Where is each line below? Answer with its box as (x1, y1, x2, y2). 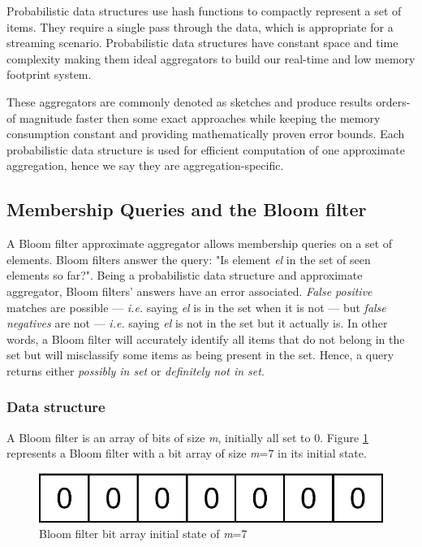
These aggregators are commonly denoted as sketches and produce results (6, 93, 372, 110)
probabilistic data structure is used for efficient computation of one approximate (6, 141, 405, 158)
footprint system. (6, 66, 92, 83)
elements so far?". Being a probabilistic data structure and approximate (6, 267, 363, 284)
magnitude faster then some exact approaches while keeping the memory (19, 109, 381, 126)
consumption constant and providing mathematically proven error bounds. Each (6, 125, 405, 142)
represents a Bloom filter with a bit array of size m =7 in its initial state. (6, 445, 367, 462)
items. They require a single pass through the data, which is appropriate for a (6, 18, 394, 35)
